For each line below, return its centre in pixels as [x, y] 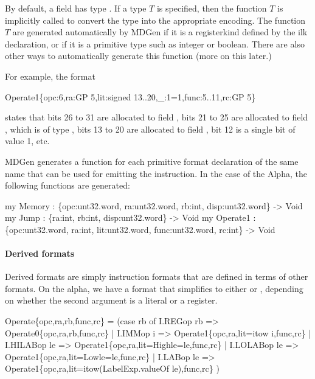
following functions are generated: [67, 185]
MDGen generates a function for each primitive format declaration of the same [152, 161]
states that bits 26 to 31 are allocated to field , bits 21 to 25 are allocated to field [157, 117]
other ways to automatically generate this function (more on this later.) [138, 56]
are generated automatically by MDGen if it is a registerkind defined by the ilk [160, 32]
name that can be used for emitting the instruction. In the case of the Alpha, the [156, 173]
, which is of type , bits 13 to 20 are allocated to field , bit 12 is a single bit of [150, 129]
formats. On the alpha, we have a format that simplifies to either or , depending [154, 288]
